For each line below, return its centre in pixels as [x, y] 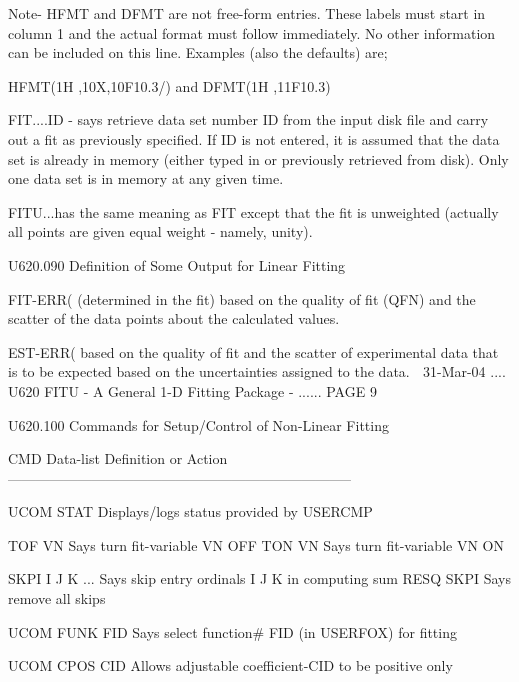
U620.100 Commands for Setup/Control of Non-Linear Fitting [198, 424]
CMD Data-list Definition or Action [118, 458]
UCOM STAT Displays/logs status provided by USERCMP [190, 511]
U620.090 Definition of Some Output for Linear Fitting [177, 264]
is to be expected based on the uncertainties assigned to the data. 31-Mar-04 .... [257, 371]
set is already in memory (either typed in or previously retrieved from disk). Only [258, 158]
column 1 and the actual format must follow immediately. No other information [252, 32]
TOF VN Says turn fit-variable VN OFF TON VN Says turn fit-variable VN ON [256, 544]
